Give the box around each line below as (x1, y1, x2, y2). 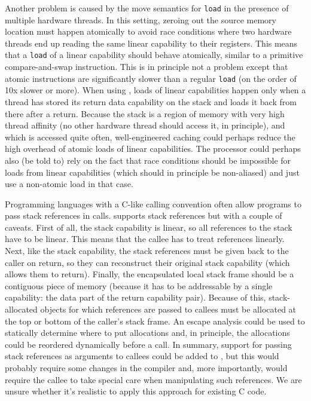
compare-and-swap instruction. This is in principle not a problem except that (5, 60, 288, 73)
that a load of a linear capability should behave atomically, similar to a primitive (5, 48, 303, 61)
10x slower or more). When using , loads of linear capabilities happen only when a (5, 84, 306, 96)
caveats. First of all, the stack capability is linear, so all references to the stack (5, 221, 292, 233)
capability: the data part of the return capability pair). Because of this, (5, 291, 266, 304)
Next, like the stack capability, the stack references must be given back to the (5, 244, 289, 257)
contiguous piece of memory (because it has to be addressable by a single (5, 279, 273, 292)
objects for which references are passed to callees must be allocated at (40, 303, 297, 316)
